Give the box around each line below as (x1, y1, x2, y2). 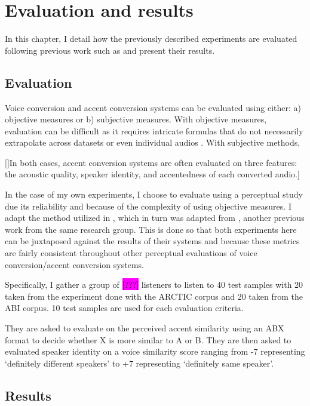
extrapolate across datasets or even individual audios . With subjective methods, (5, 136, 300, 149)
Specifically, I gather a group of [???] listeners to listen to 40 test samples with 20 (5, 278, 303, 291)
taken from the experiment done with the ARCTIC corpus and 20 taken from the (5, 290, 303, 302)
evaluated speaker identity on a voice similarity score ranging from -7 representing (5, 345, 305, 358)
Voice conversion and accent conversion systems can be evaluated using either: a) (5, 101, 301, 113)
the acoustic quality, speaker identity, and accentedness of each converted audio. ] (5, 168, 300, 180)
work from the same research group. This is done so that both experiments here (5, 223, 297, 235)
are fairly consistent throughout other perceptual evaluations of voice (5, 247, 257, 259)
